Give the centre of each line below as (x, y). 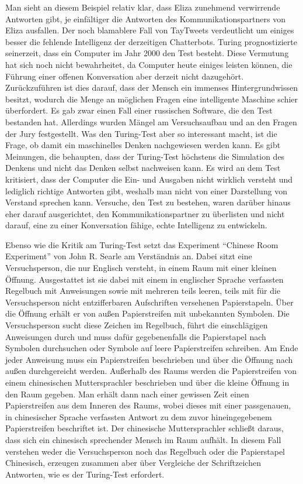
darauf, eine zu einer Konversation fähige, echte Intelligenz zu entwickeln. (136, 225)
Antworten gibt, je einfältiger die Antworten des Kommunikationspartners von (145, 18)
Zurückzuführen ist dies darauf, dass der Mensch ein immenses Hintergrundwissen (152, 87)
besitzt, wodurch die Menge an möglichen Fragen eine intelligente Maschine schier (152, 99)
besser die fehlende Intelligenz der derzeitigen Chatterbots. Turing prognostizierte (151, 41)
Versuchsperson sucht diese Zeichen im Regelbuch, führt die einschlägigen (137, 325)
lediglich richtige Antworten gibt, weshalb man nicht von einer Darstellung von (147, 190)
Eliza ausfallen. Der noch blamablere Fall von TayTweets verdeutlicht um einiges (150, 30)
